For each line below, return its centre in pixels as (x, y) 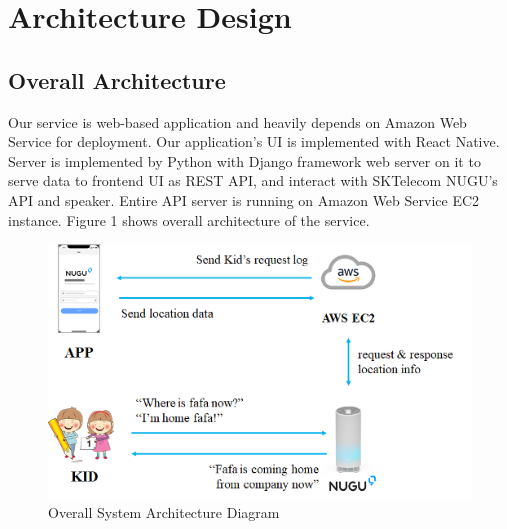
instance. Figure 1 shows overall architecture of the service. (189, 219)
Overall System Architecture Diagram (164, 512)
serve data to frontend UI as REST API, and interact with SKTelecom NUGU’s (253, 180)
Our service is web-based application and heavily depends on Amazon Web (237, 121)
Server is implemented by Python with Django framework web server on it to (244, 160)
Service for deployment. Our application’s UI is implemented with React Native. (254, 141)
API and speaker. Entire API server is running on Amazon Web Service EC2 (244, 199)
